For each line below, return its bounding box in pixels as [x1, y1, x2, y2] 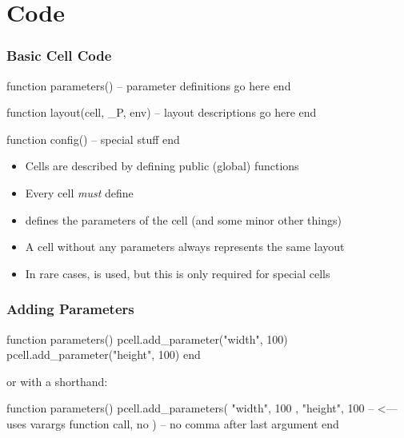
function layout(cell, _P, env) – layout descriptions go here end [6, 104, 317, 121]
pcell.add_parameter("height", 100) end [6, 346, 201, 363]
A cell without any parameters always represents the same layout [25, 238, 345, 255]
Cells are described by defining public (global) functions [25, 157, 299, 174]
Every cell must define [25, 184, 134, 201]
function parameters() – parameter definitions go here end [6, 77, 291, 94]
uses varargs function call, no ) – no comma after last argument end [6, 415, 339, 432]
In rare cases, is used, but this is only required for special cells [25, 265, 330, 281]
